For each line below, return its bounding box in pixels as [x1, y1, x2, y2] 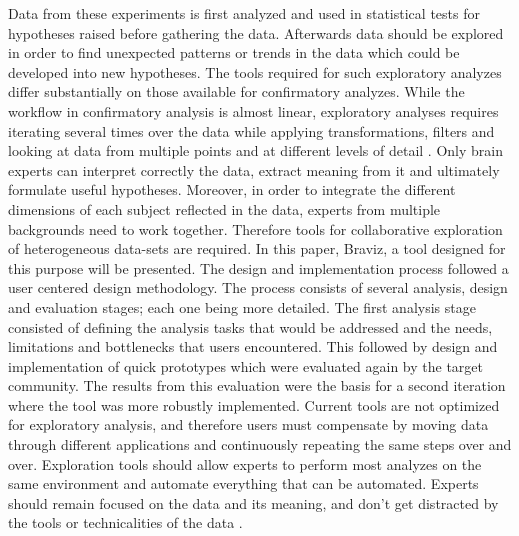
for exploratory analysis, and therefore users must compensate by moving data [8, 414, 489, 435]
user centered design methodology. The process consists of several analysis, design [8, 277, 508, 298]
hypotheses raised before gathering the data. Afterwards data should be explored [8, 22, 504, 43]
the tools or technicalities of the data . [8, 512, 243, 533]
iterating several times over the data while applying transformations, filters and [8, 120, 495, 141]
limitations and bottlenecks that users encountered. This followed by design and [8, 336, 498, 357]
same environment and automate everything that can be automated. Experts [8, 473, 479, 494]
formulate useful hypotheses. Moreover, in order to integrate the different [8, 179, 456, 200]
